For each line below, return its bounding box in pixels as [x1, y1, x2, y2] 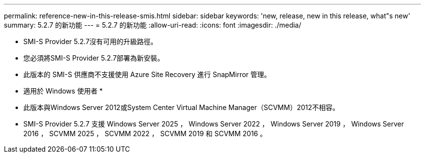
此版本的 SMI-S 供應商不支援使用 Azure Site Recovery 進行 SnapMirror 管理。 [23, 70, 271, 78]
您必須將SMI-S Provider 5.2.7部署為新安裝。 [23, 54, 164, 62]
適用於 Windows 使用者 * [23, 87, 103, 95]
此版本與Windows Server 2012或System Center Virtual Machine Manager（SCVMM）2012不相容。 [23, 103, 340, 111]
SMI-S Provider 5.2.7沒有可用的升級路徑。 [23, 37, 158, 46]
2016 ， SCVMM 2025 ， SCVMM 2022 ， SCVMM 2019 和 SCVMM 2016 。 [23, 129, 267, 138]
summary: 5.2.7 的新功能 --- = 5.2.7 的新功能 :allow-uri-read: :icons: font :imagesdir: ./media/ [4, 21, 301, 29]
